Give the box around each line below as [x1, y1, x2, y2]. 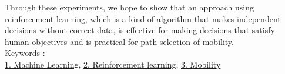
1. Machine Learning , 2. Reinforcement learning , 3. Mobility [5, 58, 221, 70]
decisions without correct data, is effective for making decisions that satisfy [5, 24, 275, 36]
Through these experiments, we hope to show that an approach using [5, 1, 254, 13]
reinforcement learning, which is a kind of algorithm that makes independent [5, 12, 281, 24]
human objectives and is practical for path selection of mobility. [5, 35, 234, 47]
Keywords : [5, 47, 45, 59]
